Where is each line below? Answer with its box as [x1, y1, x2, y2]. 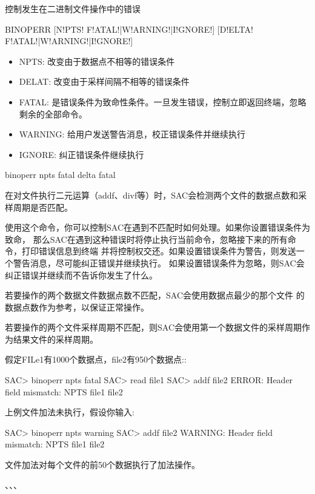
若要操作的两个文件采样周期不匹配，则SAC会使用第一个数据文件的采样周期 [5, 321, 302, 334]
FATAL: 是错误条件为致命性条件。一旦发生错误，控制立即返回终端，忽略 [19, 95, 307, 108]
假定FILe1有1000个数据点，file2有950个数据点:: [5, 353, 187, 366]
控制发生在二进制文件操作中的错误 [5, 2, 141, 15]
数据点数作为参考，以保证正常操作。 [5, 300, 149, 313]
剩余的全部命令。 [19, 107, 87, 120]
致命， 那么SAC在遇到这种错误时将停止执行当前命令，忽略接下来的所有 [5, 232, 288, 245]
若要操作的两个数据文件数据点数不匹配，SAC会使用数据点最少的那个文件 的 [5, 289, 305, 301]
